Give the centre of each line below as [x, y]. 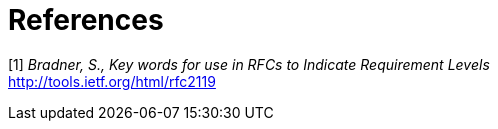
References [86, 20]
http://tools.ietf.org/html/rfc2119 [112, 81]
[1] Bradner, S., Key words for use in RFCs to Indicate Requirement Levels [249, 64]
